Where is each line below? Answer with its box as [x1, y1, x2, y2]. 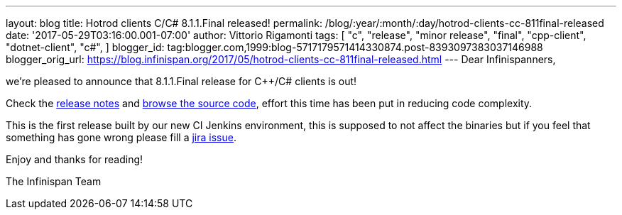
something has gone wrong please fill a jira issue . [6, 131, 236, 143]
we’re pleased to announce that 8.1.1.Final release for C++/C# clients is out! [6, 75, 357, 87]
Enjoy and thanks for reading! [6, 153, 143, 165]
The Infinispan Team [6, 175, 102, 187]
